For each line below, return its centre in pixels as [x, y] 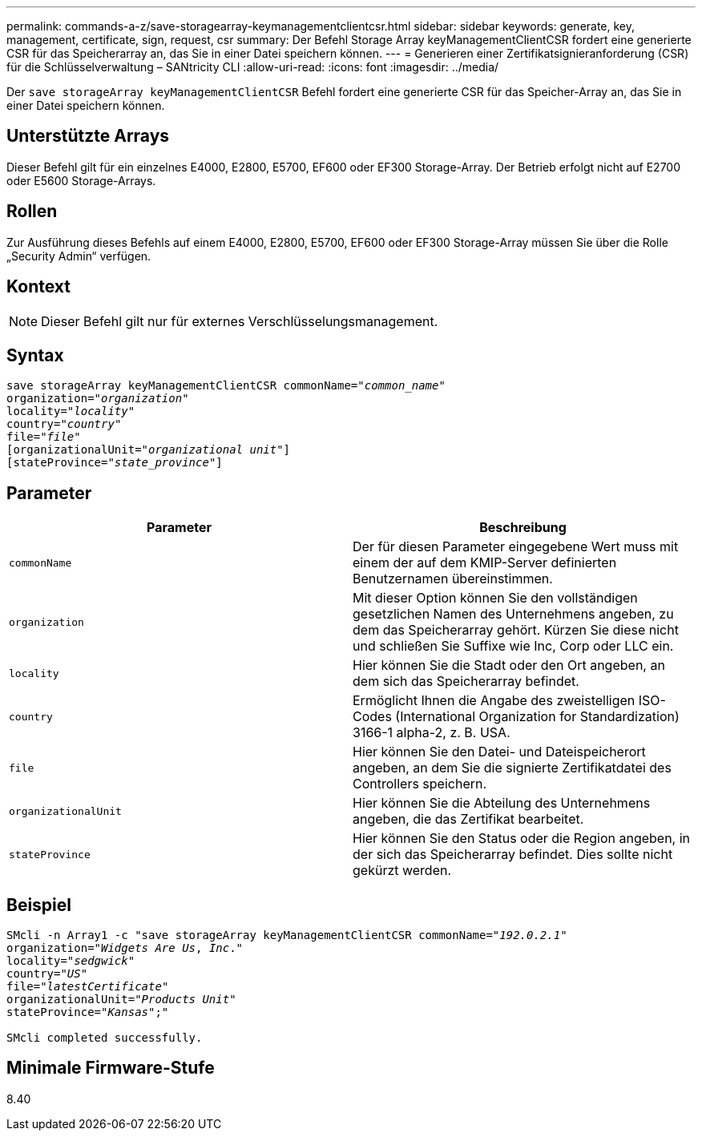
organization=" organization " [98, 399]
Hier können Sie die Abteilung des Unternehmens [502, 803]
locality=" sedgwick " [71, 961]
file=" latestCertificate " [88, 987]
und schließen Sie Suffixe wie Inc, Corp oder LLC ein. [513, 646]
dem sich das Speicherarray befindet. [466, 681]
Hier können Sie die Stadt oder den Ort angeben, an [509, 665]
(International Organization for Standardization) [537, 717]
